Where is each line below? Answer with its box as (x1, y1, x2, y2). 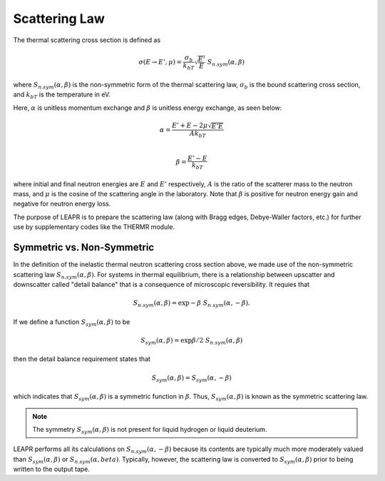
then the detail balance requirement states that (13, 355, 151, 363)
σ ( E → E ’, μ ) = (138, 58, 183, 66)
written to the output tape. (13, 465, 91, 474)
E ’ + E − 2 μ (171, 121, 208, 130)
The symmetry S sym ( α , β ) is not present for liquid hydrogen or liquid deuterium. (32, 425, 267, 435)
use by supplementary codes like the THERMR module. (13, 223, 175, 231)
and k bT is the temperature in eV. (13, 90, 111, 101)
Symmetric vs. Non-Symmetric (13, 241, 155, 253)
